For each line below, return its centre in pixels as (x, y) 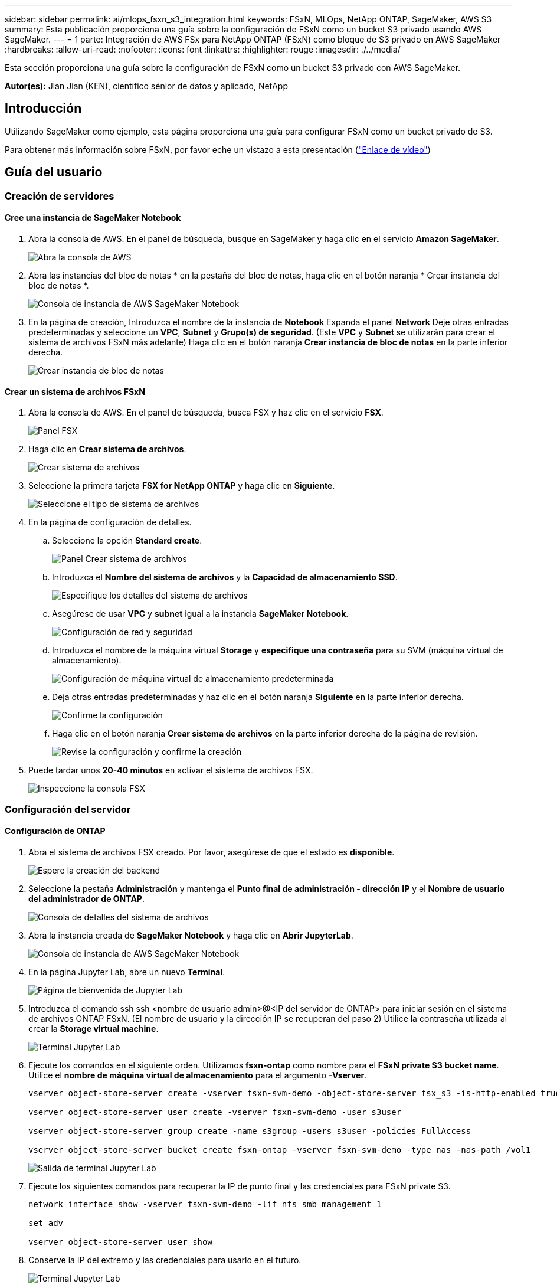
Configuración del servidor (68, 809)
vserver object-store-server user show (120, 1242)
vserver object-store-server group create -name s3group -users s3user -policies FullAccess (250, 1131)
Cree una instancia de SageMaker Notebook (93, 218)
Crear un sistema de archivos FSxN (75, 391)
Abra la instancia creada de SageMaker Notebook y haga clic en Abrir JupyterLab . (191, 935)
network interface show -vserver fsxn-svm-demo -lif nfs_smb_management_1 (205, 1204)
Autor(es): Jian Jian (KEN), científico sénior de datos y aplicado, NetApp (147, 86)
